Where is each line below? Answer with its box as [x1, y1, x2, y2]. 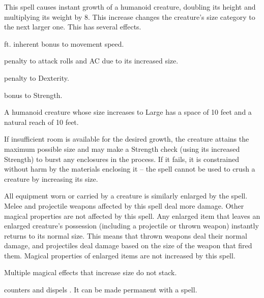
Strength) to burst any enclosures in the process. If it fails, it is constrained [4, 153, 240, 164]
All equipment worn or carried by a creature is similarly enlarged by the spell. [4, 190, 248, 201]
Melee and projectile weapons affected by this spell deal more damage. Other [4, 200, 244, 211]
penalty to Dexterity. [4, 72, 69, 83]
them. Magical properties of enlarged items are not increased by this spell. [4, 250, 236, 260]
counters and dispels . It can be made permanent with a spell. [4, 284, 197, 295]
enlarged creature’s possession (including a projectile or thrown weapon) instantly [4, 220, 259, 231]
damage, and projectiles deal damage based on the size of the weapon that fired [4, 240, 252, 251]
